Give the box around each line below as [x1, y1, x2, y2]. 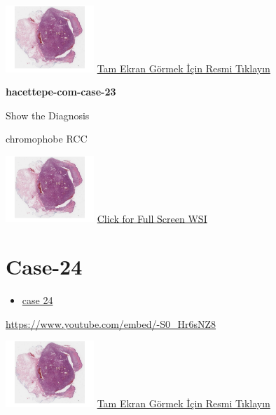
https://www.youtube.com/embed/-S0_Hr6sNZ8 [6, 316, 216, 331]
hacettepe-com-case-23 [6, 84, 116, 99]
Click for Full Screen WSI [97, 211, 207, 225]
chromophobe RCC [6, 131, 88, 146]
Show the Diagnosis [6, 107, 90, 122]
